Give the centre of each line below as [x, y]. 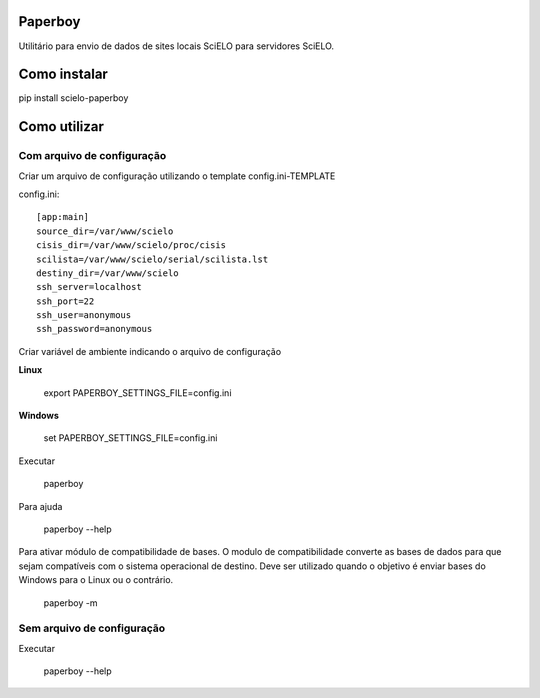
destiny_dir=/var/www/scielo [107, 273]
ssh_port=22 [65, 301]
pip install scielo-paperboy [73, 98]
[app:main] [63, 217]
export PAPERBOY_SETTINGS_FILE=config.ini [137, 392]
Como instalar [63, 74]
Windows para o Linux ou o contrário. [96, 580]
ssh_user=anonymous [84, 315]
